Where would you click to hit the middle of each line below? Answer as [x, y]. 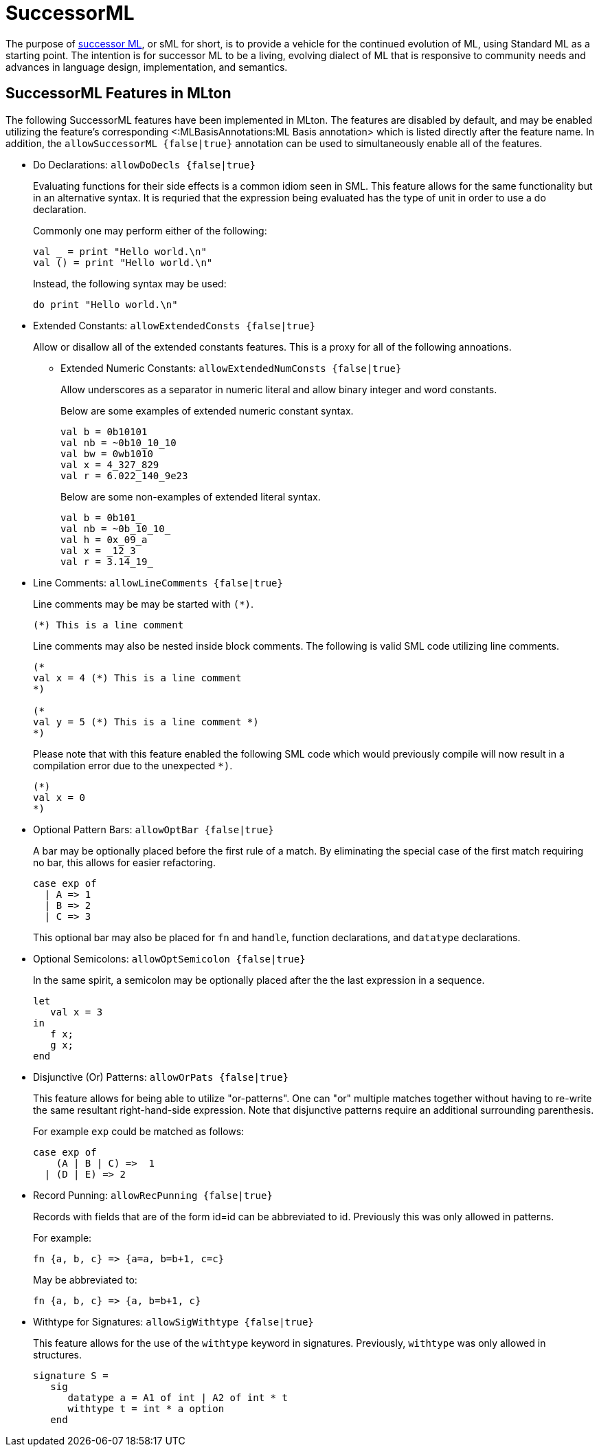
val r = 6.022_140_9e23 [124, 475]
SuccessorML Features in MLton [118, 93]
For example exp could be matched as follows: [139, 1131]
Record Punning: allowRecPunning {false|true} [153, 1195]
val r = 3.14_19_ [107, 561]
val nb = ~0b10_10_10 [118, 442]
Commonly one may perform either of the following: [150, 230]
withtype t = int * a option [146, 1408]
